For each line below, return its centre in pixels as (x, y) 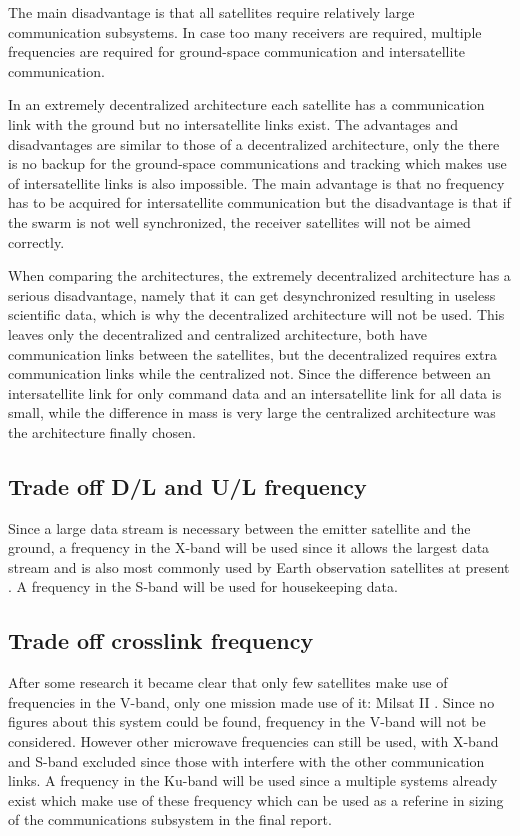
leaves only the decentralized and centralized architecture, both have (218, 333)
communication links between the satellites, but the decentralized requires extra (252, 353)
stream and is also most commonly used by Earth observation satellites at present (259, 566)
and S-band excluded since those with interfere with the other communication (246, 760)
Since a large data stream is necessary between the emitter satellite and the (239, 527)
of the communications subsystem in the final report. (170, 819)
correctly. (36, 241)
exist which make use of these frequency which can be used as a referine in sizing (256, 799)
